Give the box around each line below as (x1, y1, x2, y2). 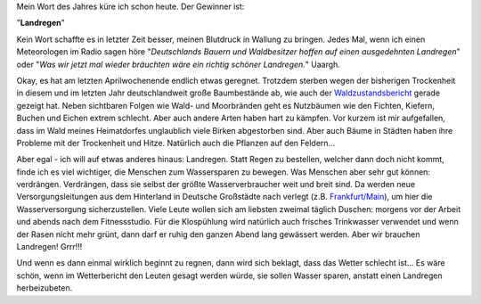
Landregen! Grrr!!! (16, 242, 83, 252)
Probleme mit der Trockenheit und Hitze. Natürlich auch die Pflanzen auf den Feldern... (16, 137, 336, 148)
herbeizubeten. (16, 283, 73, 293)
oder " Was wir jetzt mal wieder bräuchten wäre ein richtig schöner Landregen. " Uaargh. (16, 59, 340, 70)
